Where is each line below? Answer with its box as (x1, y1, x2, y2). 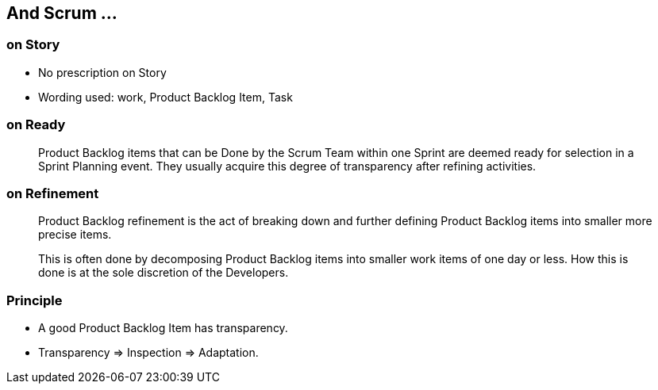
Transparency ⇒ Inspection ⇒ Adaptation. (38, 346, 259, 360)
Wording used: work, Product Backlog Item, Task (38, 90, 293, 104)
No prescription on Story (38, 65, 167, 79)
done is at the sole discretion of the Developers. (38, 266, 289, 280)
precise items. (38, 227, 112, 242)
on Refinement (6, 185, 99, 201)
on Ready (6, 117, 66, 133)
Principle (6, 292, 63, 308)
